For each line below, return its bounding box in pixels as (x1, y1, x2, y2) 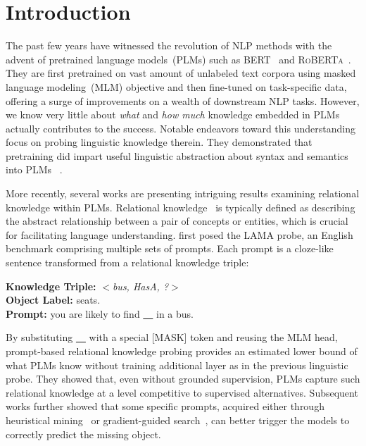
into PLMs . (6, 162, 63, 177)
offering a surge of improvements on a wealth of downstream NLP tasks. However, (6, 93, 360, 108)
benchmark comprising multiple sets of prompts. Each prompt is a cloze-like (6, 241, 334, 256)
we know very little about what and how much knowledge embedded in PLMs (6, 107, 340, 122)
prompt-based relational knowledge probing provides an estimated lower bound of (6, 344, 358, 358)
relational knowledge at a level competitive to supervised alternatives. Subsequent (6, 385, 358, 399)
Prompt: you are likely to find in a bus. (6, 306, 194, 321)
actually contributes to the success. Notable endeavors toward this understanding (6, 120, 355, 135)
